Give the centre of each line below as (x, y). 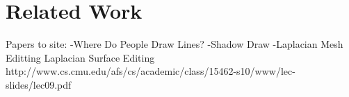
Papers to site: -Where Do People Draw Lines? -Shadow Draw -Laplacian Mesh (174, 44)
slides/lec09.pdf (39, 84)
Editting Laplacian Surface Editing (80, 57)
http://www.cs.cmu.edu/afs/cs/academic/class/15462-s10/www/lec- (151, 71)
